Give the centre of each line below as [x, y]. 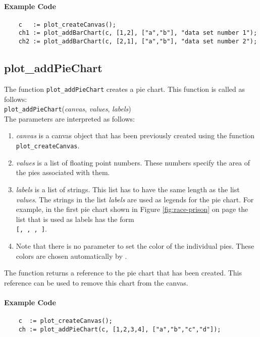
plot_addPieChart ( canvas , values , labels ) [68, 109]
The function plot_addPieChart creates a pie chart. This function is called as [124, 89]
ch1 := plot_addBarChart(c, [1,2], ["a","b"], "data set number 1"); [138, 33]
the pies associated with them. [63, 172]
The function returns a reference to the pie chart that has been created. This [123, 273]
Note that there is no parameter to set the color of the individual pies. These [135, 245]
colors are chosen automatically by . [71, 256]
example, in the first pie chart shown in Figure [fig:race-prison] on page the [132, 209]
